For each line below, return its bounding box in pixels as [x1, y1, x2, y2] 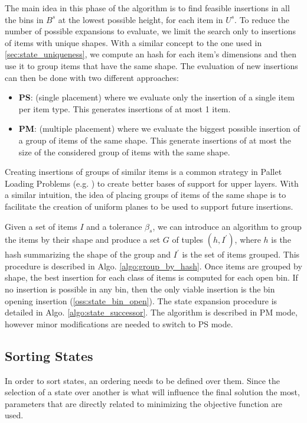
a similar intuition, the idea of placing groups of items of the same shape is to [5, 188, 286, 201]
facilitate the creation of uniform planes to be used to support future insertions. [5, 200, 293, 212]
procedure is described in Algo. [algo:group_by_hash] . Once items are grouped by [5, 259, 302, 272]
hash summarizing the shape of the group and [5, 248, 171, 261]
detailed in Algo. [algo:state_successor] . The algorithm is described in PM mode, [5, 306, 298, 318]
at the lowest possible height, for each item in [58, 13, 223, 25]
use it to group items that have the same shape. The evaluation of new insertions [5, 59, 298, 71]
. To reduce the [234, 13, 290, 25]
